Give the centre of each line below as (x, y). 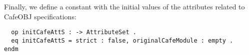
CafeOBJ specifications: (40, 16)
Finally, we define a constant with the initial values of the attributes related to (124, 6)
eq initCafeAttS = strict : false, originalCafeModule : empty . (122, 40)
